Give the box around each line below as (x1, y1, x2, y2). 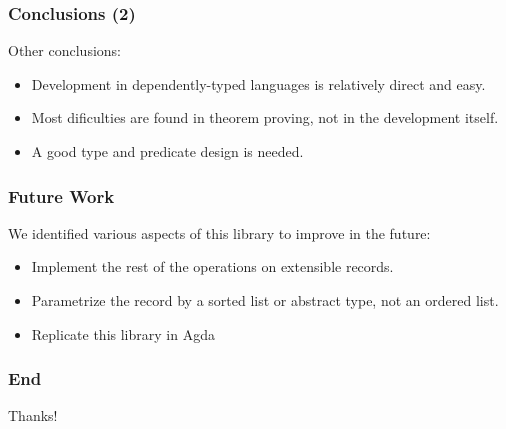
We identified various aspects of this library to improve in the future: (8, 222, 431, 243)
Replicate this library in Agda (31, 323, 215, 344)
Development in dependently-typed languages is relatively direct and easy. (31, 73, 486, 94)
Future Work (8, 183, 115, 208)
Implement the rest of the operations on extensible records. (31, 256, 394, 277)
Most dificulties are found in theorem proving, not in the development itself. (31, 107, 499, 128)
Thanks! (8, 405, 58, 426)
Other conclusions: (8, 40, 121, 61)
